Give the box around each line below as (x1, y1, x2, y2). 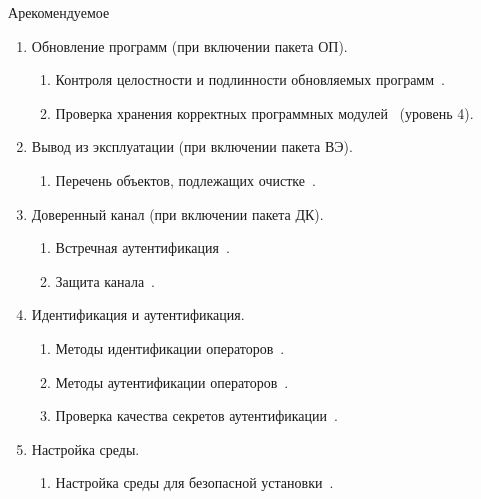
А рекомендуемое (8, 2, 110, 22)
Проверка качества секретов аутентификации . (55, 405, 338, 426)
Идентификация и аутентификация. (31, 304, 245, 325)
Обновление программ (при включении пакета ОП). (31, 35, 348, 56)
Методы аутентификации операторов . (55, 371, 289, 392)
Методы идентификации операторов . (55, 337, 285, 358)
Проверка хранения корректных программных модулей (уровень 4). (55, 102, 474, 123)
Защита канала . (55, 270, 155, 291)
